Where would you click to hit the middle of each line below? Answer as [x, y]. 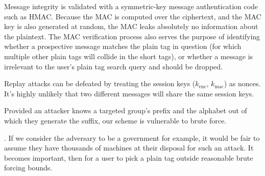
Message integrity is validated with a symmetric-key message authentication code [131, 6]
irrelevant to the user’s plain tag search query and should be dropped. [113, 66]
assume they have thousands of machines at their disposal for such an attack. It [129, 148]
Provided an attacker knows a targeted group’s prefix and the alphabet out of [126, 110]
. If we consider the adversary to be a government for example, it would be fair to [132, 137]
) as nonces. [242, 83]
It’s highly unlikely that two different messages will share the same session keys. [129, 93]
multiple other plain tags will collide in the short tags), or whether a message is [129, 56]
